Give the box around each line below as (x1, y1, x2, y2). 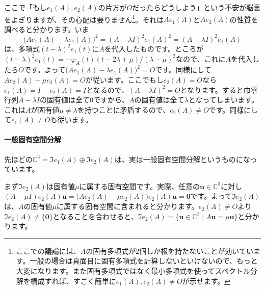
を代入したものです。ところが (104, 43, 204, 54)
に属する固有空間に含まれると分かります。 (56, 201, 199, 212)
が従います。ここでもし (85, 74, 164, 85)
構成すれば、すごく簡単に (30, 275, 116, 286)
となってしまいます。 (188, 94, 259, 105)
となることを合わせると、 (52, 210, 138, 221)
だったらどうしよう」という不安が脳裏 (132, 2, 261, 12)
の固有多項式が (86, 245, 136, 256)
